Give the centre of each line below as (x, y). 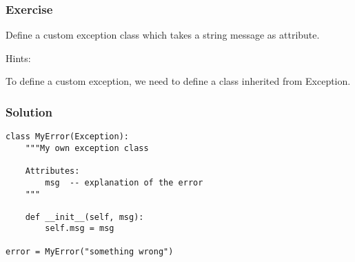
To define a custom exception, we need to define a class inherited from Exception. (178, 81)
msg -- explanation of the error (124, 182)
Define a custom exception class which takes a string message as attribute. (163, 35)
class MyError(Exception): (67, 137)
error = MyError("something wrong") (90, 251)
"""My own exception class (87, 148)
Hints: (18, 58)
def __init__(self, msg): (84, 217)
